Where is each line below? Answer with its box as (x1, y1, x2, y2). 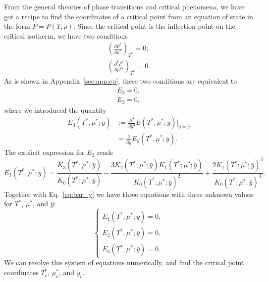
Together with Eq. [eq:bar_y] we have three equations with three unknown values (4, 188, 253, 199)
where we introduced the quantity (4, 104, 107, 115)
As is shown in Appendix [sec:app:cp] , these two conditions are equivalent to (4, 76, 237, 86)
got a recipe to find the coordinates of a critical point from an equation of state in (4, 11, 253, 21)
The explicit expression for (4, 147, 85, 157)
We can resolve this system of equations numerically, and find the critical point (4, 257, 244, 268)
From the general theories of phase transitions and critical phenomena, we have (4, 1, 245, 11)
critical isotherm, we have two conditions (4, 30, 128, 41)
